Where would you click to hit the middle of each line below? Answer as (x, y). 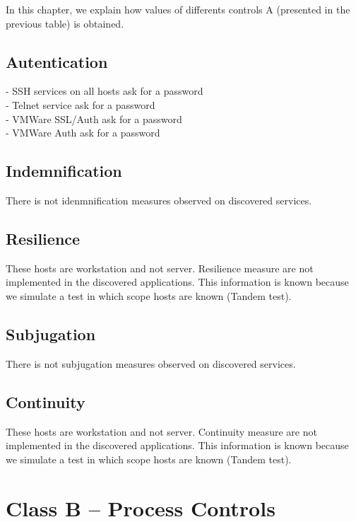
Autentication (57, 61)
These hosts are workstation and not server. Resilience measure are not (160, 268)
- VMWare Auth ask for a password (83, 133)
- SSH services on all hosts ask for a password (105, 91)
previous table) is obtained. (65, 23)
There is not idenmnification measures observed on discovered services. (159, 200)
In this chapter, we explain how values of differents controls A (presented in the (178, 9)
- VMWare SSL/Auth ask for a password (94, 118)
